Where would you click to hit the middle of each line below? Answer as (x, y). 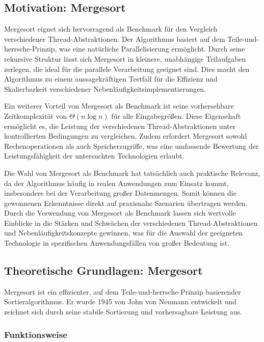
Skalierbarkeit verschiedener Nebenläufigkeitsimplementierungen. (105, 88)
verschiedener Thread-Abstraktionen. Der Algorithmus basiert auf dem (115, 38)
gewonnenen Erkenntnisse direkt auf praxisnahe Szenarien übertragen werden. (126, 203)
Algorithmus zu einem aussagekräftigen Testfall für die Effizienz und (111, 79)
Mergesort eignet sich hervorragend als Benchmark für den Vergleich (111, 29)
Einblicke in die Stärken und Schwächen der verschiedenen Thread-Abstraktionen (131, 222)
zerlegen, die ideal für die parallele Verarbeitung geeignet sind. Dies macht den (127, 69)
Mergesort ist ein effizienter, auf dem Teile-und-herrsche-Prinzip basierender (123, 291)
